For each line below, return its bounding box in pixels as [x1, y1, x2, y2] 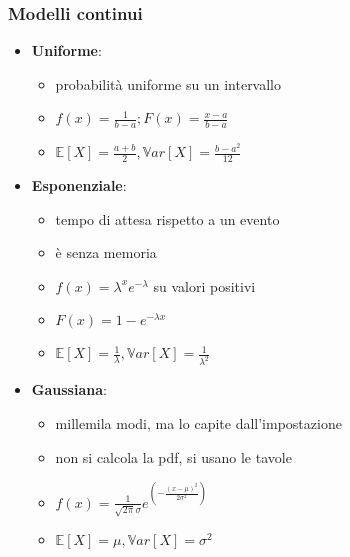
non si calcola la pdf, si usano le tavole [55, 446, 292, 467]
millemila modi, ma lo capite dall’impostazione [55, 412, 342, 433]
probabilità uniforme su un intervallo [55, 73, 282, 94]
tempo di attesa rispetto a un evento [55, 208, 280, 229]
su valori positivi [153, 275, 256, 296]
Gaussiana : [31, 379, 107, 400]
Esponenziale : [31, 175, 127, 196]
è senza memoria [55, 242, 157, 263]
